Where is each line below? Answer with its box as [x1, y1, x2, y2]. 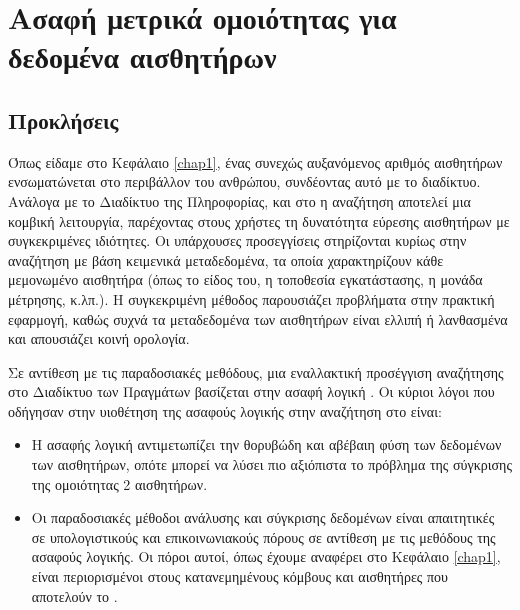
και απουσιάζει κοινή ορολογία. [8, 328, 190, 349]
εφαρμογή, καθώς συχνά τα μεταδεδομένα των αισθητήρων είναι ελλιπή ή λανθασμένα [8, 308, 508, 329]
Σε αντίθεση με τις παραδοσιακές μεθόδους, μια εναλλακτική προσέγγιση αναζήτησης [8, 361, 504, 382]
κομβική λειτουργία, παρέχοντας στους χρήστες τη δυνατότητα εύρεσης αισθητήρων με [8, 210, 510, 231]
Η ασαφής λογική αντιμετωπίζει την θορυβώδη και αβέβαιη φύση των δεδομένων [31, 434, 502, 455]
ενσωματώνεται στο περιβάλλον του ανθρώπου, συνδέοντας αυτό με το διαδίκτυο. [8, 171, 481, 192]
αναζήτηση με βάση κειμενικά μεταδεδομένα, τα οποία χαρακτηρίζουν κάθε [8, 249, 444, 270]
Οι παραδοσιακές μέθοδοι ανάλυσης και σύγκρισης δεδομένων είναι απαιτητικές [31, 507, 495, 528]
